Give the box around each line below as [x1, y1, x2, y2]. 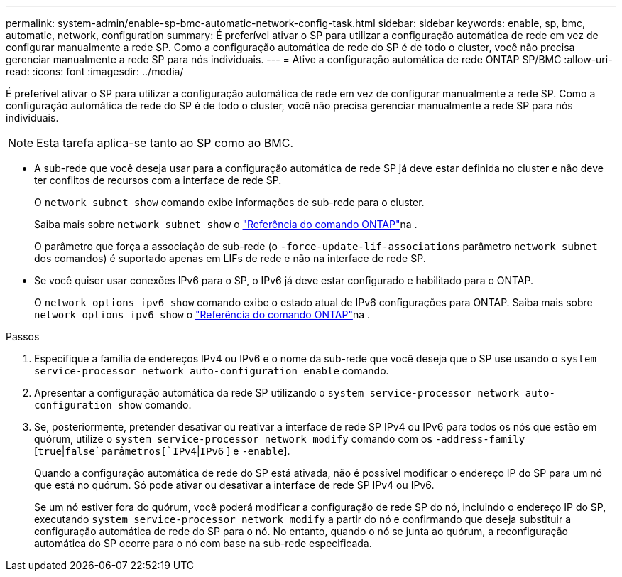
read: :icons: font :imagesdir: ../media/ [6, 65, 184, 77]
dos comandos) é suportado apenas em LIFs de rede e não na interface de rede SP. [34, 252, 426, 264]
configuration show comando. [34, 399, 192, 411]
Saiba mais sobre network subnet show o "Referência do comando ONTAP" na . [34, 218, 418, 230]
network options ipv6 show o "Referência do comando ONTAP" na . [34, 308, 371, 320]
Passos [6, 330, 40, 343]
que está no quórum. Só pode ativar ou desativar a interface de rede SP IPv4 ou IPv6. [34, 479, 435, 491]
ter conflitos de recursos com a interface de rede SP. [34, 174, 282, 186]
